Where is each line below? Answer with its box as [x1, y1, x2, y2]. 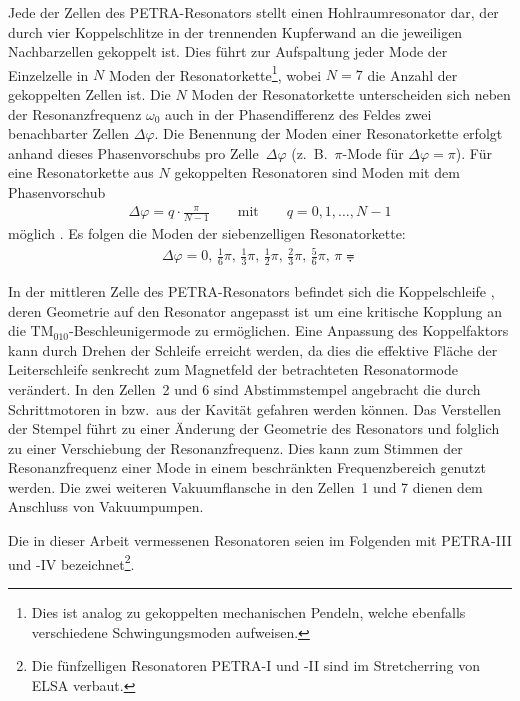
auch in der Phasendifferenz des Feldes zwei [165, 103, 432, 124]
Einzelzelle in [8, 64, 89, 85]
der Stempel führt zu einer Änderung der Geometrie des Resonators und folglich [8, 418, 500, 439]
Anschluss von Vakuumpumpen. [8, 496, 204, 517]
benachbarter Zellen [8, 123, 130, 144]
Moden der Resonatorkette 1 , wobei [108, 61, 322, 85]
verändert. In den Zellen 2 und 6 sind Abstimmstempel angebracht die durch [8, 378, 481, 399]
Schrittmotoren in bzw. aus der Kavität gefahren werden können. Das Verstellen [8, 398, 502, 419]
